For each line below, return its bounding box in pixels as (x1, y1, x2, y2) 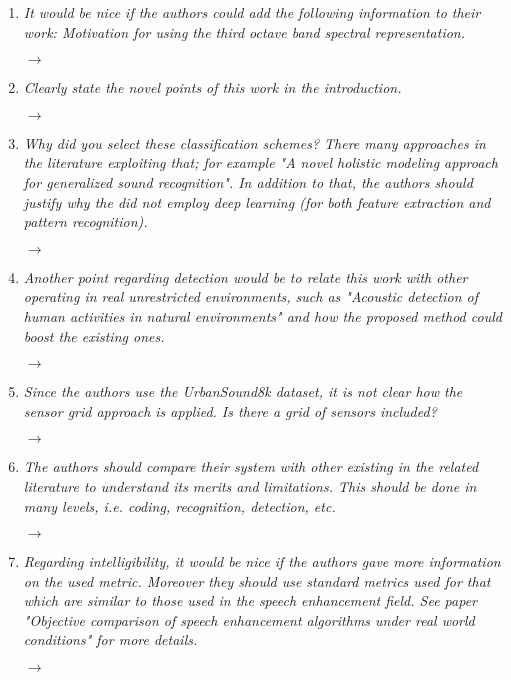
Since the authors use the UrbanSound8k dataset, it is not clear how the (23, 381, 463, 402)
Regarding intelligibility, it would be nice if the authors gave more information (23, 551, 501, 572)
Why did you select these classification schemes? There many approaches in (23, 132, 486, 153)
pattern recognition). (23, 211, 148, 232)
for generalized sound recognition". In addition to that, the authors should (23, 171, 473, 192)
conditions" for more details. (23, 629, 198, 650)
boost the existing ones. (23, 325, 165, 346)
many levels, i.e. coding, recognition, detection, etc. (23, 495, 336, 516)
